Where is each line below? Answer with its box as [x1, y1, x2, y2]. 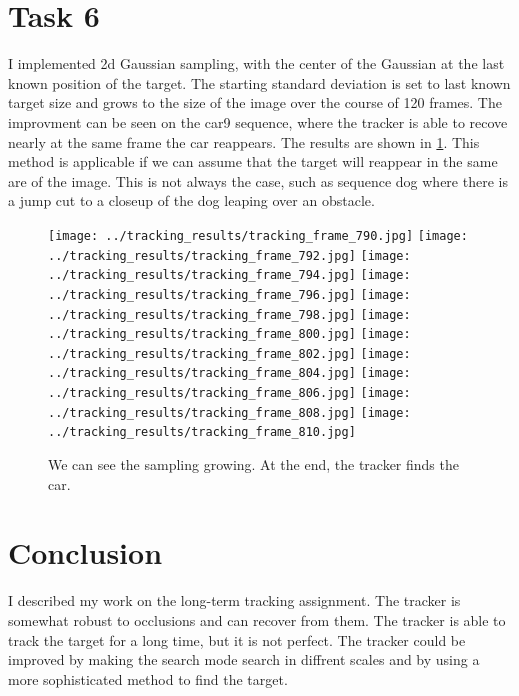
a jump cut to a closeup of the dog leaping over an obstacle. [8, 190, 375, 211]
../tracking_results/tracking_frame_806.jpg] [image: [48, 386, 411, 401]
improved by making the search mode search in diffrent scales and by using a [8, 649, 480, 670]
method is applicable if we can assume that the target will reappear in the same [8, 151, 498, 172]
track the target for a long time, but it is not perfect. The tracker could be [8, 629, 466, 650]
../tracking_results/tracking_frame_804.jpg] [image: [48, 366, 411, 381]
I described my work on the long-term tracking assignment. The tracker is [8, 590, 461, 611]
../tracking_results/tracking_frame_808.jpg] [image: [48, 405, 411, 420]
